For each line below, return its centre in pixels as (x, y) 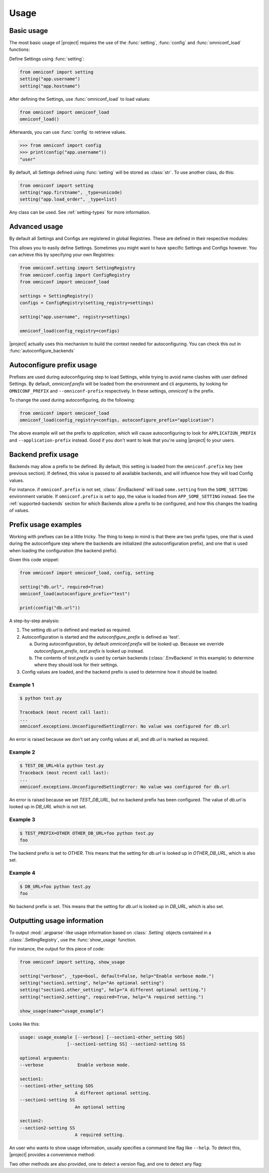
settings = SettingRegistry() (57, 296)
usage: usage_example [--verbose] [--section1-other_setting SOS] (102, 1037)
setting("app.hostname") (50, 86)
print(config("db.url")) (50, 608)
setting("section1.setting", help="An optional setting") (92, 983)
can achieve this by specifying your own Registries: (62, 255)
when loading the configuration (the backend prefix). (64, 550)
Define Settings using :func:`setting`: (47, 59)
